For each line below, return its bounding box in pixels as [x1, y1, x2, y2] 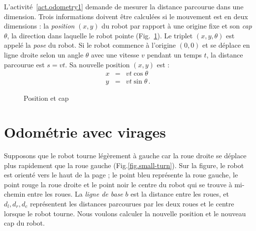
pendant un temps [147, 49, 202, 59]
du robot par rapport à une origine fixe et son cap [101, 21, 252, 31]
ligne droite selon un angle [4, 49, 84, 59]
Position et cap [24, 93, 69, 103]
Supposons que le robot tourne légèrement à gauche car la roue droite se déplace [4, 150, 247, 160]
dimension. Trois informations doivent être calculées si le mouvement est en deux [4, 11, 248, 21]
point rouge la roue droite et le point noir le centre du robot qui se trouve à [4, 179, 232, 189]
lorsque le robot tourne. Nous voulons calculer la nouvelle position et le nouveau [4, 208, 246, 218]
